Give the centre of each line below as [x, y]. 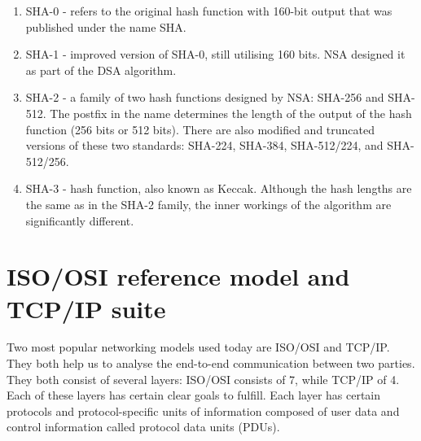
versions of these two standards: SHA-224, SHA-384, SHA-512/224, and [204, 145]
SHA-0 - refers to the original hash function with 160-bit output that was [209, 11]
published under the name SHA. [106, 26]
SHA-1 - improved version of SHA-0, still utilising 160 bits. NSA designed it [215, 54]
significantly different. [80, 220]
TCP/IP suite [86, 308]
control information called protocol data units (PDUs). [143, 427]
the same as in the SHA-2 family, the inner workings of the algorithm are [208, 204]
